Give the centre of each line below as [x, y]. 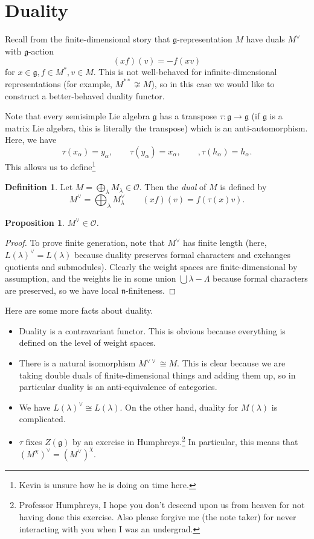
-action [41, 51]
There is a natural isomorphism [77, 363]
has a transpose [188, 116]
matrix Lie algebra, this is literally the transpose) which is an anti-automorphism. [156, 127]
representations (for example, [59, 83]
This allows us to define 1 [50, 165]
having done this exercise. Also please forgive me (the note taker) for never [158, 516]
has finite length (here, [225, 243]
